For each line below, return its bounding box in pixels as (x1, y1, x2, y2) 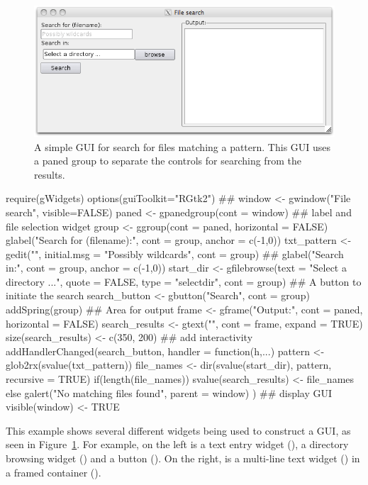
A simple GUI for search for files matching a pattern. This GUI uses (34, 139, 331, 154)
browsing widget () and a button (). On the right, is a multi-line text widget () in (6, 451, 360, 465)
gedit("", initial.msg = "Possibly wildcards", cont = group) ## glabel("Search (6, 246, 344, 261)
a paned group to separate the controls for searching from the (34, 153, 301, 168)
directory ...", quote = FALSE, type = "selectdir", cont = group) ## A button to (6, 274, 362, 289)
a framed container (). (6, 464, 101, 479)
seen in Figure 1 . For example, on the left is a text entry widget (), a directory (6, 437, 349, 452)
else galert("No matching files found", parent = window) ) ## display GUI (6, 385, 333, 400)
